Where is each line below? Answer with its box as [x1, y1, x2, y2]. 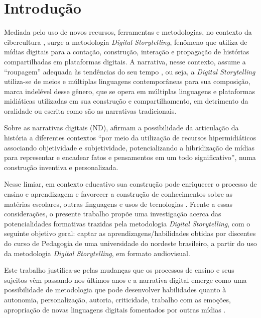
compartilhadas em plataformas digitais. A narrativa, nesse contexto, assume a [4, 56, 246, 66]
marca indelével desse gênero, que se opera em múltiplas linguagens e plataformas [4, 86, 255, 96]
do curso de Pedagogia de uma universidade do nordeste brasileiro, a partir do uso [4, 238, 257, 248]
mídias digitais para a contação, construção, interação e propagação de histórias [4, 46, 249, 57]
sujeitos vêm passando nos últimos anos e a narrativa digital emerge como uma [4, 274, 247, 285]
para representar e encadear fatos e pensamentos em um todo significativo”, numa [4, 152, 256, 163]
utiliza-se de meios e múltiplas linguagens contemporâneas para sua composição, [4, 76, 250, 87]
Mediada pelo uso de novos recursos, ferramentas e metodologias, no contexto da [4, 27, 252, 37]
